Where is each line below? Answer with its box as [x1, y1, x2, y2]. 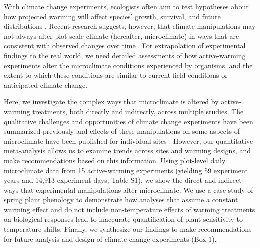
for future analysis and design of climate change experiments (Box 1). [4, 233, 217, 244]
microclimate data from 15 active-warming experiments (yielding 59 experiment [4, 165, 248, 175]
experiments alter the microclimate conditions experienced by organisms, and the [4, 60, 253, 70]
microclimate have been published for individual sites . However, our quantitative [4, 135, 253, 146]
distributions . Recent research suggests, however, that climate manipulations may [4, 21, 256, 31]
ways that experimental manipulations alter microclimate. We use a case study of [4, 184, 253, 195]
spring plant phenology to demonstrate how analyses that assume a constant [4, 194, 238, 205]
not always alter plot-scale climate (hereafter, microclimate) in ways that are [4, 30, 239, 41]
